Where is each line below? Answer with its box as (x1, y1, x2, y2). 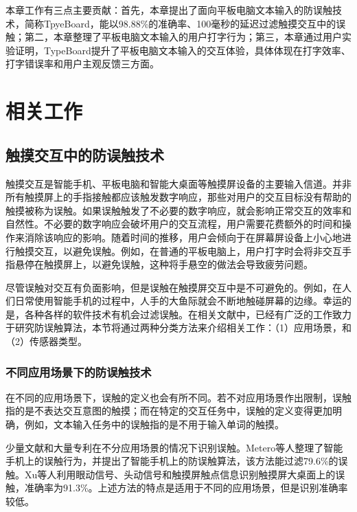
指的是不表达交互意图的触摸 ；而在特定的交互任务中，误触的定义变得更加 (5, 403, 332, 418)
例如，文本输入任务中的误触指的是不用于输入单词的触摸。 (24, 417, 284, 432)
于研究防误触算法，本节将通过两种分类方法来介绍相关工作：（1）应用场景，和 (5, 320, 352, 335)
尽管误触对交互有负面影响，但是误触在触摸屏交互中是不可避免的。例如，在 (5, 280, 342, 294)
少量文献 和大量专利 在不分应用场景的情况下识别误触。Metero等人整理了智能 (5, 440, 343, 454)
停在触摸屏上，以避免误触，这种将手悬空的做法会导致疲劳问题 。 (24, 257, 313, 271)
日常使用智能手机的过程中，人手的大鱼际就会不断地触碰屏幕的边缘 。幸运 (14, 293, 342, 308)
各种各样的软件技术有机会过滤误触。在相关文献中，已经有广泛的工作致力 (24, 307, 352, 321)
